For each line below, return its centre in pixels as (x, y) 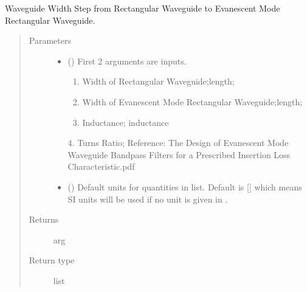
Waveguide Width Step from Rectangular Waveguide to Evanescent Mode (143, 8)
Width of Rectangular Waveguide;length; (158, 81)
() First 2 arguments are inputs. (127, 61)
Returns (44, 219)
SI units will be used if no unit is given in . (148, 199)
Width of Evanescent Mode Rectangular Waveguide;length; (192, 101)
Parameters (50, 40)
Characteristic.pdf (101, 166)
